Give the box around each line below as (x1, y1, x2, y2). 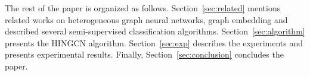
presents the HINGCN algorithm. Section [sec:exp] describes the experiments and (5, 36, 303, 49)
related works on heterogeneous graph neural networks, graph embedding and (5, 13, 288, 26)
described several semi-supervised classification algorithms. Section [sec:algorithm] (5, 25, 305, 37)
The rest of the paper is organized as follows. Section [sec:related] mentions (5, 2, 281, 14)
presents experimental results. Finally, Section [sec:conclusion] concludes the (5, 48, 284, 61)
